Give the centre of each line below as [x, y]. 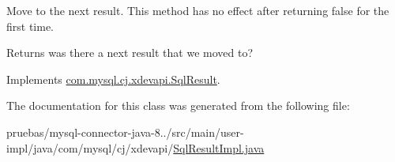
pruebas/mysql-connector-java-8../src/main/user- [125, 132]
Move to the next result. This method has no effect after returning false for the [198, 10]
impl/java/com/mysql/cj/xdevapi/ [90, 147]
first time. [30, 26]
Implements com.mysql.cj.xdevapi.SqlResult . [113, 79]
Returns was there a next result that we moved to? [130, 53]
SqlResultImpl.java [219, 147]
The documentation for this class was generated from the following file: [178, 105]
